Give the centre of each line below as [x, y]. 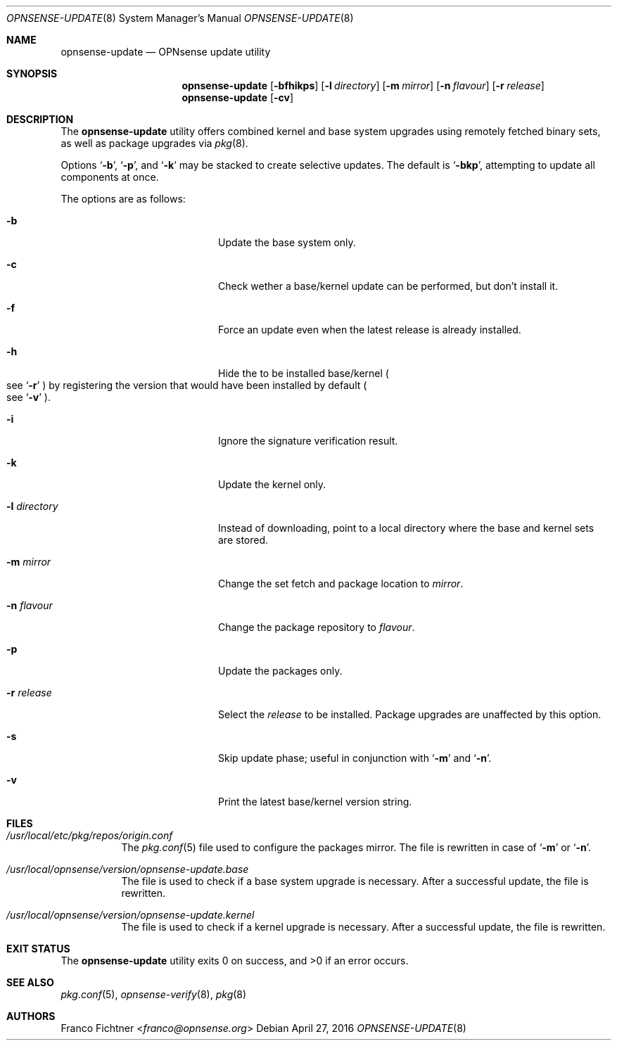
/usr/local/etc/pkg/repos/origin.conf [90, 835]
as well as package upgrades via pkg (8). [154, 143]
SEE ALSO [30, 982]
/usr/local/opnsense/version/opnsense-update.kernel [131, 915]
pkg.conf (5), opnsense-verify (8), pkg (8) [154, 994]
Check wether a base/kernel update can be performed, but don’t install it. [388, 286]
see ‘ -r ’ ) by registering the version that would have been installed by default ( [187, 385]
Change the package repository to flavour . [317, 627]
